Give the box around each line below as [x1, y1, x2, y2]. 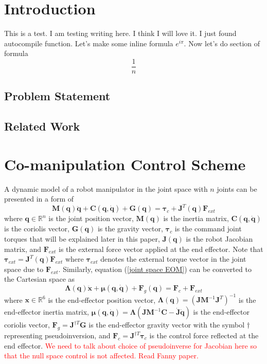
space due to [4, 263, 44, 274]
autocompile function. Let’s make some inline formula [4, 38, 173, 48]
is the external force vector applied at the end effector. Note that [58, 243, 263, 254]
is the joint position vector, [48, 213, 134, 224]
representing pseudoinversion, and [4, 330, 111, 340]
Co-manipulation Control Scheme [4, 153, 246, 174]
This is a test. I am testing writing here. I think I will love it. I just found [4, 28, 237, 39]
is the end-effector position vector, [48, 294, 156, 305]
